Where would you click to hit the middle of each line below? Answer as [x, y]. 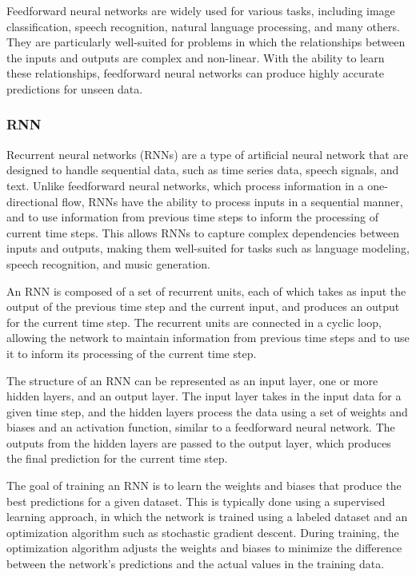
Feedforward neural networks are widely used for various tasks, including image [201, 10]
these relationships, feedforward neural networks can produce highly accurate [195, 73]
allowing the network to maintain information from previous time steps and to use [208, 338]
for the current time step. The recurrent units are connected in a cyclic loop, [194, 322]
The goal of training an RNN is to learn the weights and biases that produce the [204, 485]
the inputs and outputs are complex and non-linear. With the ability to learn [196, 57]
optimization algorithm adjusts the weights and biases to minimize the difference [204, 548]
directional [32, 201]
